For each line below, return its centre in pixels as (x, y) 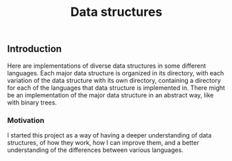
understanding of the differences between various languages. (95, 150)
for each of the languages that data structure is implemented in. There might (116, 88)
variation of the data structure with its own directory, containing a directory (114, 80)
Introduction (35, 49)
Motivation (26, 120)
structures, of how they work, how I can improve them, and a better (103, 142)
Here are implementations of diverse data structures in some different (107, 66)
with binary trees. (32, 102)
